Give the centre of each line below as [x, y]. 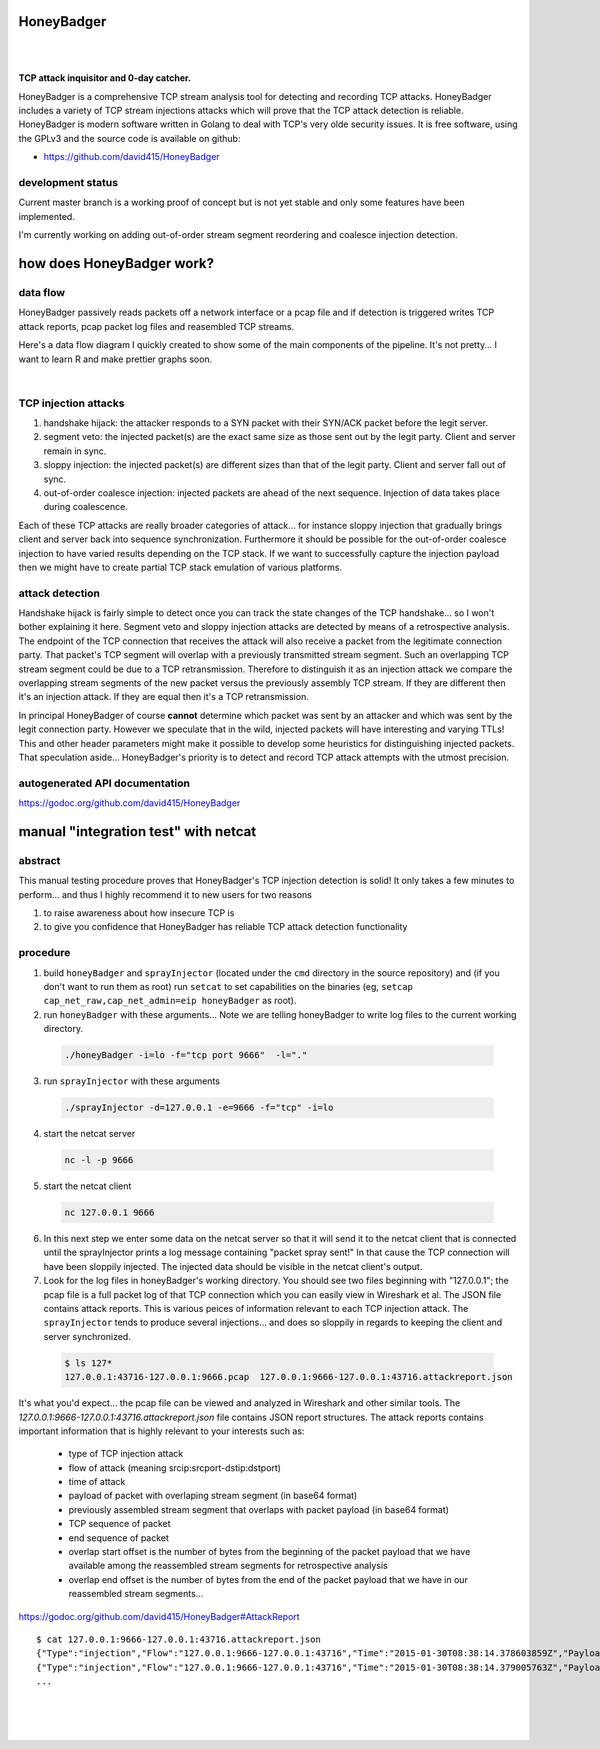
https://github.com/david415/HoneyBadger [131, 157]
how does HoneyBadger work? [116, 263]
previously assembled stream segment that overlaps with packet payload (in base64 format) [259, 1509]
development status [68, 183]
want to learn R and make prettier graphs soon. [115, 359]
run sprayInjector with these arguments [131, 1081]
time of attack [97, 1482]
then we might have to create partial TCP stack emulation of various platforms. [180, 567]
